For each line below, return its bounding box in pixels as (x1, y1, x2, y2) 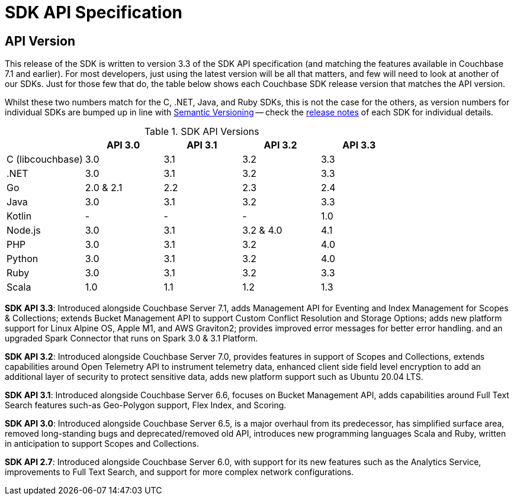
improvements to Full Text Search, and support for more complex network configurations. (5, 467, 354, 478)
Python (7, 253, 38, 265)
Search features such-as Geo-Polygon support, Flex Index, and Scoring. (5, 400, 287, 411)
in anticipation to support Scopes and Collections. (5, 438, 199, 449)
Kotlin (7, 210, 32, 222)
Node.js (7, 224, 41, 237)
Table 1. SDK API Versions (144, 125, 259, 138)
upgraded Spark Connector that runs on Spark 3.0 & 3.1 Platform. (5, 333, 258, 344)
